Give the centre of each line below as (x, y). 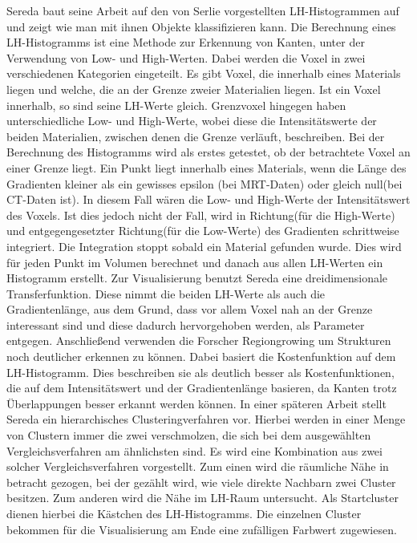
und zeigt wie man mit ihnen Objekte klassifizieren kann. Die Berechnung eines (201, 26)
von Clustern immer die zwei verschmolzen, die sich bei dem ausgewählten (189, 435)
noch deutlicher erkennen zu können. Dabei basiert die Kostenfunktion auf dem (201, 357)
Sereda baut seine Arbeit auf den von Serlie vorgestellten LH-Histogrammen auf (203, 10)
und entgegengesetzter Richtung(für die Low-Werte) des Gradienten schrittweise (203, 231)
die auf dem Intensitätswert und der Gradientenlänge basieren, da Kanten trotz (202, 388)
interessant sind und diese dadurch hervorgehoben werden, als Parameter (186, 324)
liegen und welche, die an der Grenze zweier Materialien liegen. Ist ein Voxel (194, 89)
